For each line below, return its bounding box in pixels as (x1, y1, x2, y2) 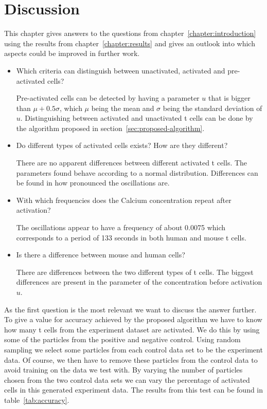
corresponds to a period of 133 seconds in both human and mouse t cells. (16, 232, 246, 243)
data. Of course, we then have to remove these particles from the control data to (4, 354, 258, 365)
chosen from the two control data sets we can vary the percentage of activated (4, 374, 250, 385)
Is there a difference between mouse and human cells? (16, 249, 185, 260)
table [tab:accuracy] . (4, 394, 69, 405)
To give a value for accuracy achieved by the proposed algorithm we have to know (4, 314, 262, 325)
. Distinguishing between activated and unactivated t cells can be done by (20, 113, 253, 123)
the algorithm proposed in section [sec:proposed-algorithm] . (16, 122, 205, 133)
